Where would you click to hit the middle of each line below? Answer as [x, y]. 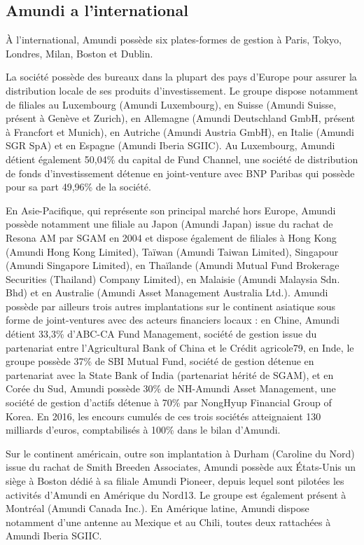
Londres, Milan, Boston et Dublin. [79, 53]
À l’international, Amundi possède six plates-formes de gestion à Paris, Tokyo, [174, 40]
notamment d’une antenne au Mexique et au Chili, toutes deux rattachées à [168, 522]
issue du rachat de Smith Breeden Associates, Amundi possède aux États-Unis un [181, 467]
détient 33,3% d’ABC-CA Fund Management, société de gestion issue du [161, 334]
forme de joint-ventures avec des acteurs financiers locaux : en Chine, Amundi [173, 320]
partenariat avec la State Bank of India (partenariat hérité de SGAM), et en [170, 374]
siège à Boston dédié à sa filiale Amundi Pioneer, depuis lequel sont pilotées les [175, 481]
